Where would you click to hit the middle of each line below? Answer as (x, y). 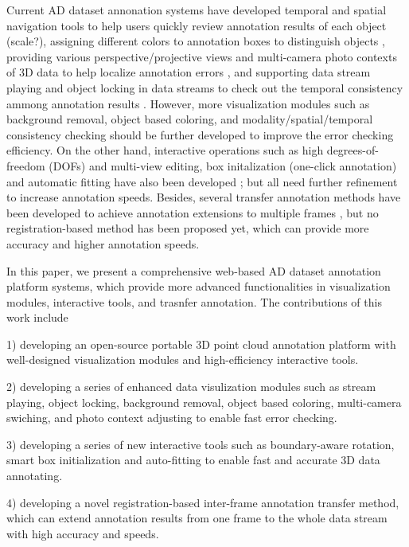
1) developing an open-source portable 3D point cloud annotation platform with (201, 344)
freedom (26, 165)
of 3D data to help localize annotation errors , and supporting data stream (189, 72)
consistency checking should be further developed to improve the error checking (200, 134)
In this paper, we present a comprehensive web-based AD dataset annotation (194, 270)
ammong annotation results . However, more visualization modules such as (188, 103)
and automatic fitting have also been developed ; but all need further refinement (202, 181)
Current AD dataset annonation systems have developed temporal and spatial (197, 10)
